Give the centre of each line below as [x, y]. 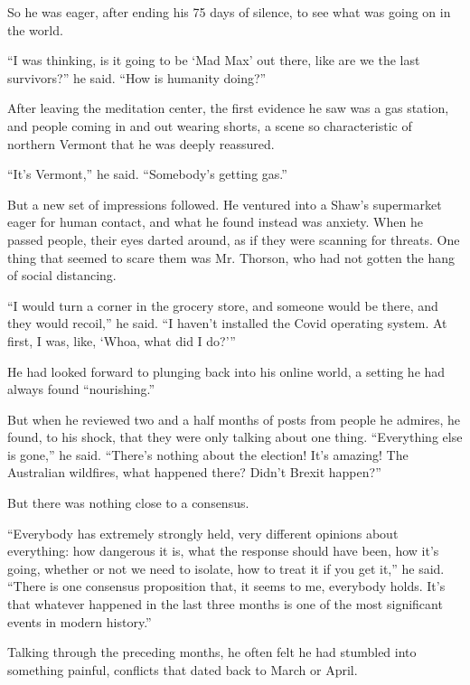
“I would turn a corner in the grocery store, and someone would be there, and [223, 305]
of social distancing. [62, 275]
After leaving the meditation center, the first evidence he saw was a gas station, [228, 108]
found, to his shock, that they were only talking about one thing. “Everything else [235, 437]
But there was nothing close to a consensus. [128, 503]
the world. [35, 29]
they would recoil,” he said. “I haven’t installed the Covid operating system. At [227, 323]
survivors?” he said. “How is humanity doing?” [137, 77]
